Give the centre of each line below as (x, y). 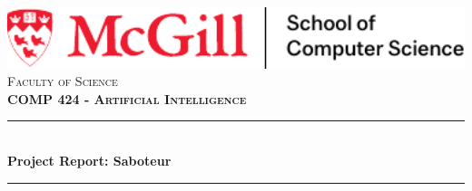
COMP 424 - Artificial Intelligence (127, 98)
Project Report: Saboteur (89, 161)
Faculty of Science (63, 81)
